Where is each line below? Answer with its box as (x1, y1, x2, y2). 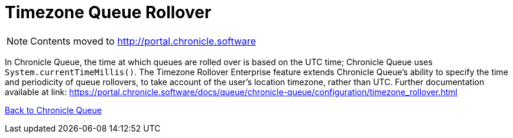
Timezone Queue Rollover (5, 2, 212, 22)
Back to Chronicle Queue (5, 105, 102, 115)
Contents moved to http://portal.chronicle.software (30, 35, 256, 47)
